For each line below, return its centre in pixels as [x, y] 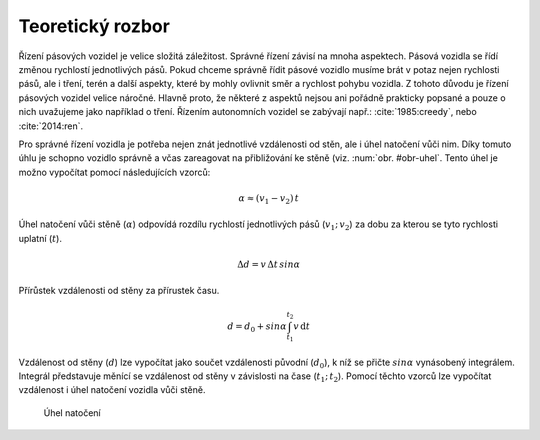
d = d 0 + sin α [257, 327]
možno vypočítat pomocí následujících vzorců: [114, 172]
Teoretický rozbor [94, 26]
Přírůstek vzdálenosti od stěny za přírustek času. [119, 291]
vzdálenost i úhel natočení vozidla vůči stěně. [112, 390]
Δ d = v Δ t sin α [268, 264]
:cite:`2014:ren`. [51, 126]
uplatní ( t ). [40, 238]
